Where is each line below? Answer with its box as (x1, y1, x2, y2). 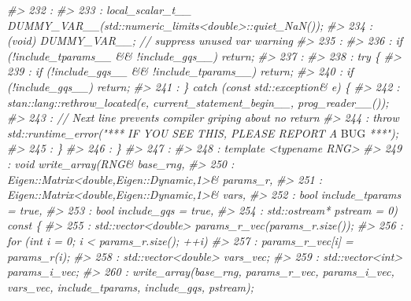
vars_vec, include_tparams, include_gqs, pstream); (7, 278, 254, 295)
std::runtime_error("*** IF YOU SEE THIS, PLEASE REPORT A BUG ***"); (7, 124, 398, 141)
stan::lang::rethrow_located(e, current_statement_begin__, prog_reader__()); (7, 94, 389, 110)
